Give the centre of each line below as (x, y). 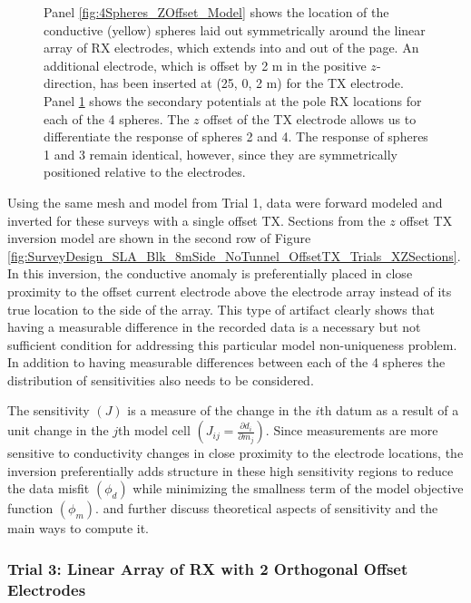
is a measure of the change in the (219, 410)
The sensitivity (49, 410)
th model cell (154, 430)
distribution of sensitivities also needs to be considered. (161, 379)
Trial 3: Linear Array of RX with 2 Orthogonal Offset (208, 568)
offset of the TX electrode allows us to (310, 118)
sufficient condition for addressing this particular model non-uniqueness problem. (232, 344)
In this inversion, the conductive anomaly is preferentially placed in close (210, 273)
